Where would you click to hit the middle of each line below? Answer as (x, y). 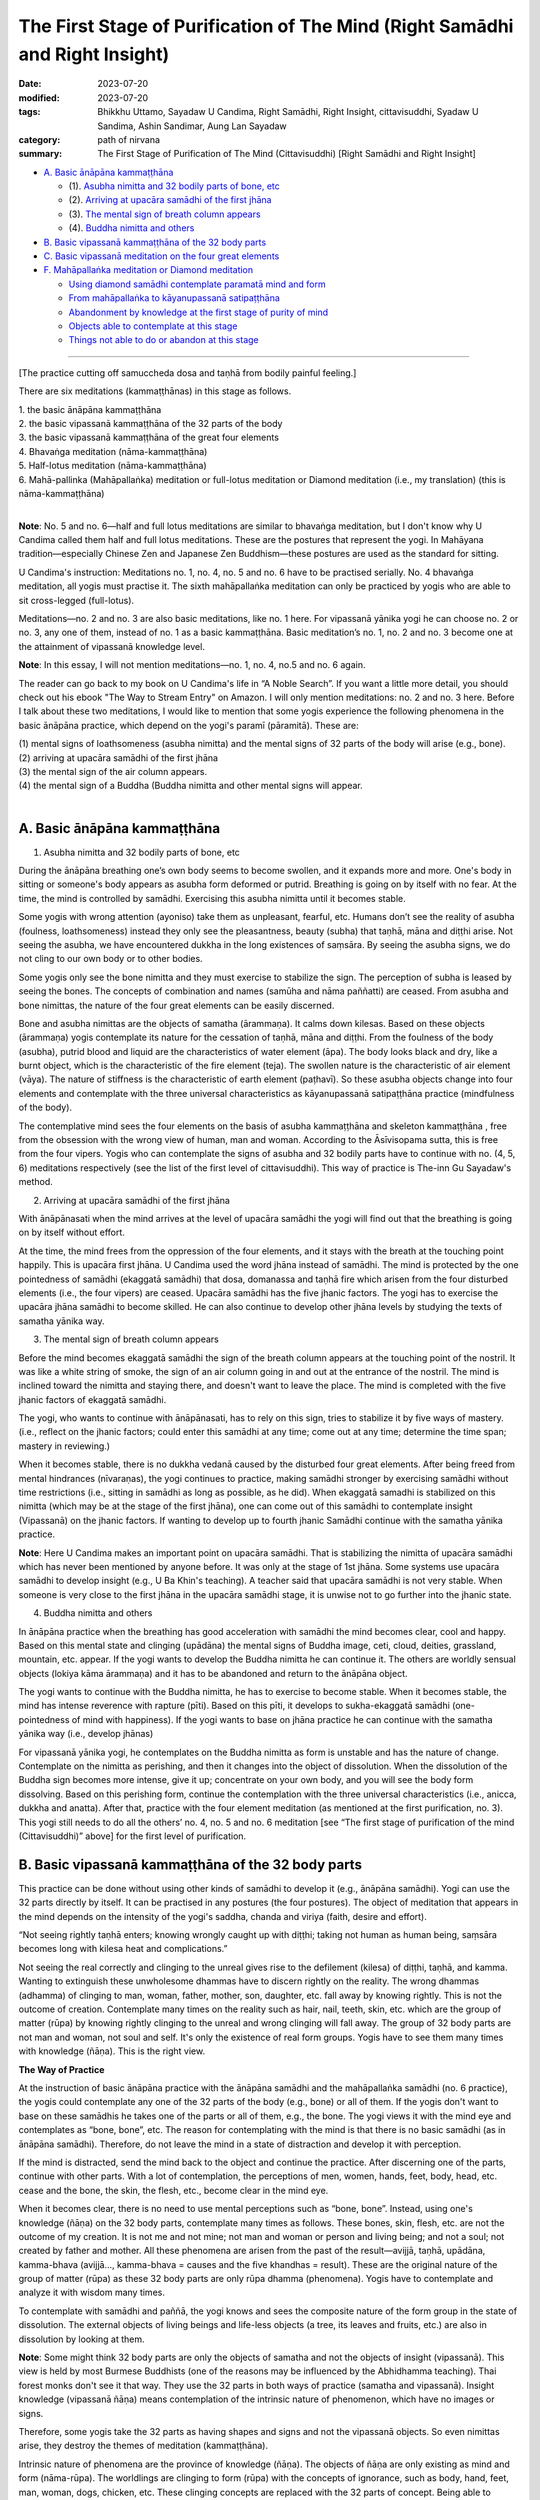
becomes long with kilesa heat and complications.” (123, 1949)
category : (39, 139)
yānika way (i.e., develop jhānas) (86, 1734)
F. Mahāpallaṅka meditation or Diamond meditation (148, 270)
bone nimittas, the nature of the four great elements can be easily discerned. (176, 1005)
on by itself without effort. (71, 1232)
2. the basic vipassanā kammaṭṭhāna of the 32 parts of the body (150, 423)
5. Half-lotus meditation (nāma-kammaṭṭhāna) (112, 466)
